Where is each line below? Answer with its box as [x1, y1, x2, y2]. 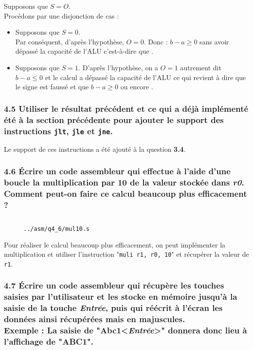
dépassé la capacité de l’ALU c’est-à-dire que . [15, 46, 153, 56]
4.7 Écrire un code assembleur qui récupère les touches [4, 279, 224, 291]
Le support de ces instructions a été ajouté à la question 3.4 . [4, 144, 186, 154]
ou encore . [120, 82, 153, 92]
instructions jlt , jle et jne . [4, 124, 113, 137]
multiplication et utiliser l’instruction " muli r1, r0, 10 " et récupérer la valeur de [4, 249, 249, 259]
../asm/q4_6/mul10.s [23, 225, 90, 232]
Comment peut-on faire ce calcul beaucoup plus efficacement [4, 187, 247, 199]
